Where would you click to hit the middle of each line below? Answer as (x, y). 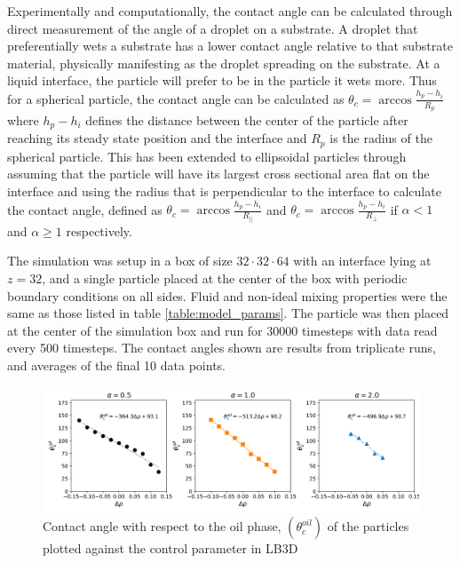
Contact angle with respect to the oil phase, (162, 526)
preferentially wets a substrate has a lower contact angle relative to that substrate (230, 46)
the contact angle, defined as (85, 209)
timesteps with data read (369, 330)
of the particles (368, 526)
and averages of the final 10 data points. (116, 365)
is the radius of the (381, 138)
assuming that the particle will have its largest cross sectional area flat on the (218, 174)
